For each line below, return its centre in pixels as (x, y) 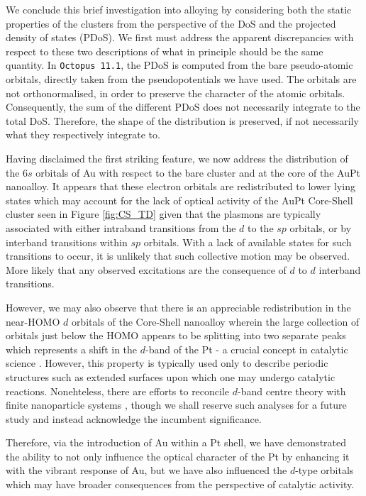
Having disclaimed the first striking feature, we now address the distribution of (177, 158)
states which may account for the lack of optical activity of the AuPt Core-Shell (179, 200)
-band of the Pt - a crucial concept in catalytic (246, 349)
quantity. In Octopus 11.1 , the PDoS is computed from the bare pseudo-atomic (179, 65)
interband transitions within (67, 242)
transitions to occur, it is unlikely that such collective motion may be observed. (178, 256)
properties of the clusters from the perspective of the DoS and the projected (171, 23)
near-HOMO (33, 321)
